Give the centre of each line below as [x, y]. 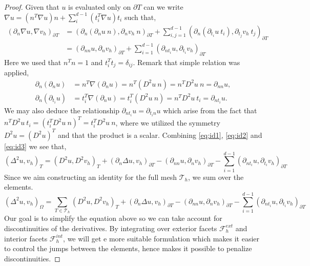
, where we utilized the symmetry [168, 122]
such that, [140, 17]
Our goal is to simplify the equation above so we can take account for [113, 218]
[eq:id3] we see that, [35, 146]
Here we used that [33, 62]
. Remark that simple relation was [187, 62]
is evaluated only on [100, 7]
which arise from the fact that [210, 110]
